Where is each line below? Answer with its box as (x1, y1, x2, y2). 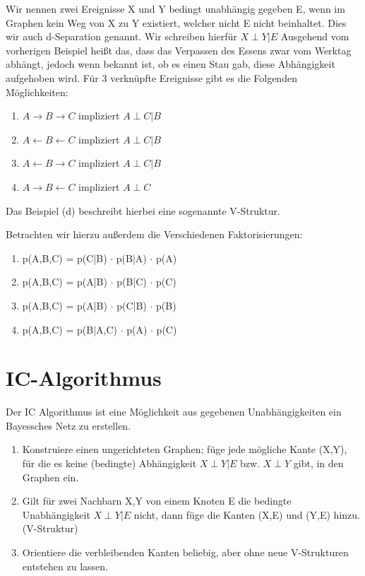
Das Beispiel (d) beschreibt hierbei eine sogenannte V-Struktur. (6, 203, 280, 218)
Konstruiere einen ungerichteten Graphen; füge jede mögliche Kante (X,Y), (22, 442, 347, 457)
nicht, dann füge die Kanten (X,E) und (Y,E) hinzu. (133, 507, 360, 522)
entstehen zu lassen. (22, 558, 108, 573)
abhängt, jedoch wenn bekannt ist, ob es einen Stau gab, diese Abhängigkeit (6, 57, 335, 71)
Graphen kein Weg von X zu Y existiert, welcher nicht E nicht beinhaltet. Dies (6, 15, 347, 30)
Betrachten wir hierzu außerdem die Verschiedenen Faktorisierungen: (6, 227, 303, 242)
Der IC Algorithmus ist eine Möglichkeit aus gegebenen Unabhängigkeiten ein (6, 404, 342, 419)
